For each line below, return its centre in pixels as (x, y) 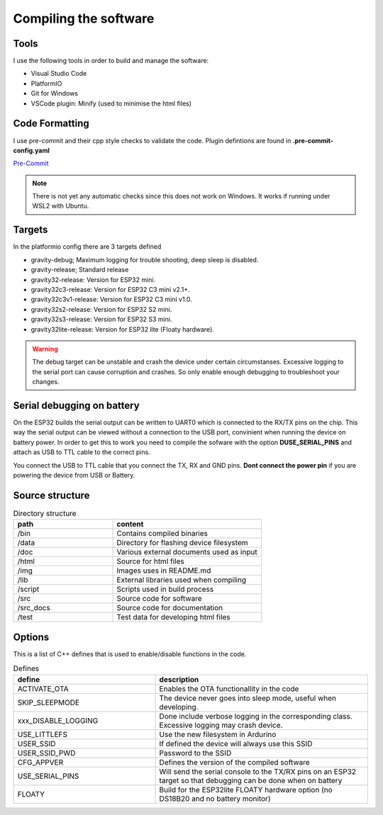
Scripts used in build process (165, 590)
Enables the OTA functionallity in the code (229, 689)
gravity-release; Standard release (80, 270)
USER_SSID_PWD (46, 753)
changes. (46, 382)
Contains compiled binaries (162, 534)
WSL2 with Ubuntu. (61, 206)
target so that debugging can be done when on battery (251, 780)
